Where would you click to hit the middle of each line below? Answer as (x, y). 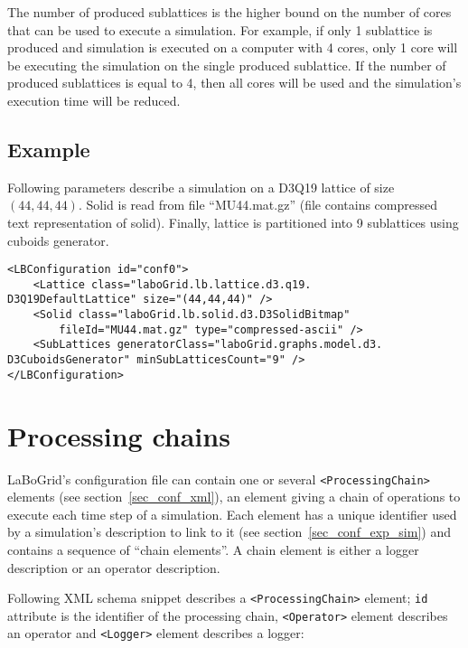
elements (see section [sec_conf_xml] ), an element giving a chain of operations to (234, 497)
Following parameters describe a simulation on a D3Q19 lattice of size (201, 187)
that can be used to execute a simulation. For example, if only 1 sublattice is (220, 29)
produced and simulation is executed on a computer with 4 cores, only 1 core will (233, 47)
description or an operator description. (114, 567)
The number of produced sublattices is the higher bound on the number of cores (229, 12)
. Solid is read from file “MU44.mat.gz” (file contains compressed (258, 205)
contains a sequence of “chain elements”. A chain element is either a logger (213, 549)
